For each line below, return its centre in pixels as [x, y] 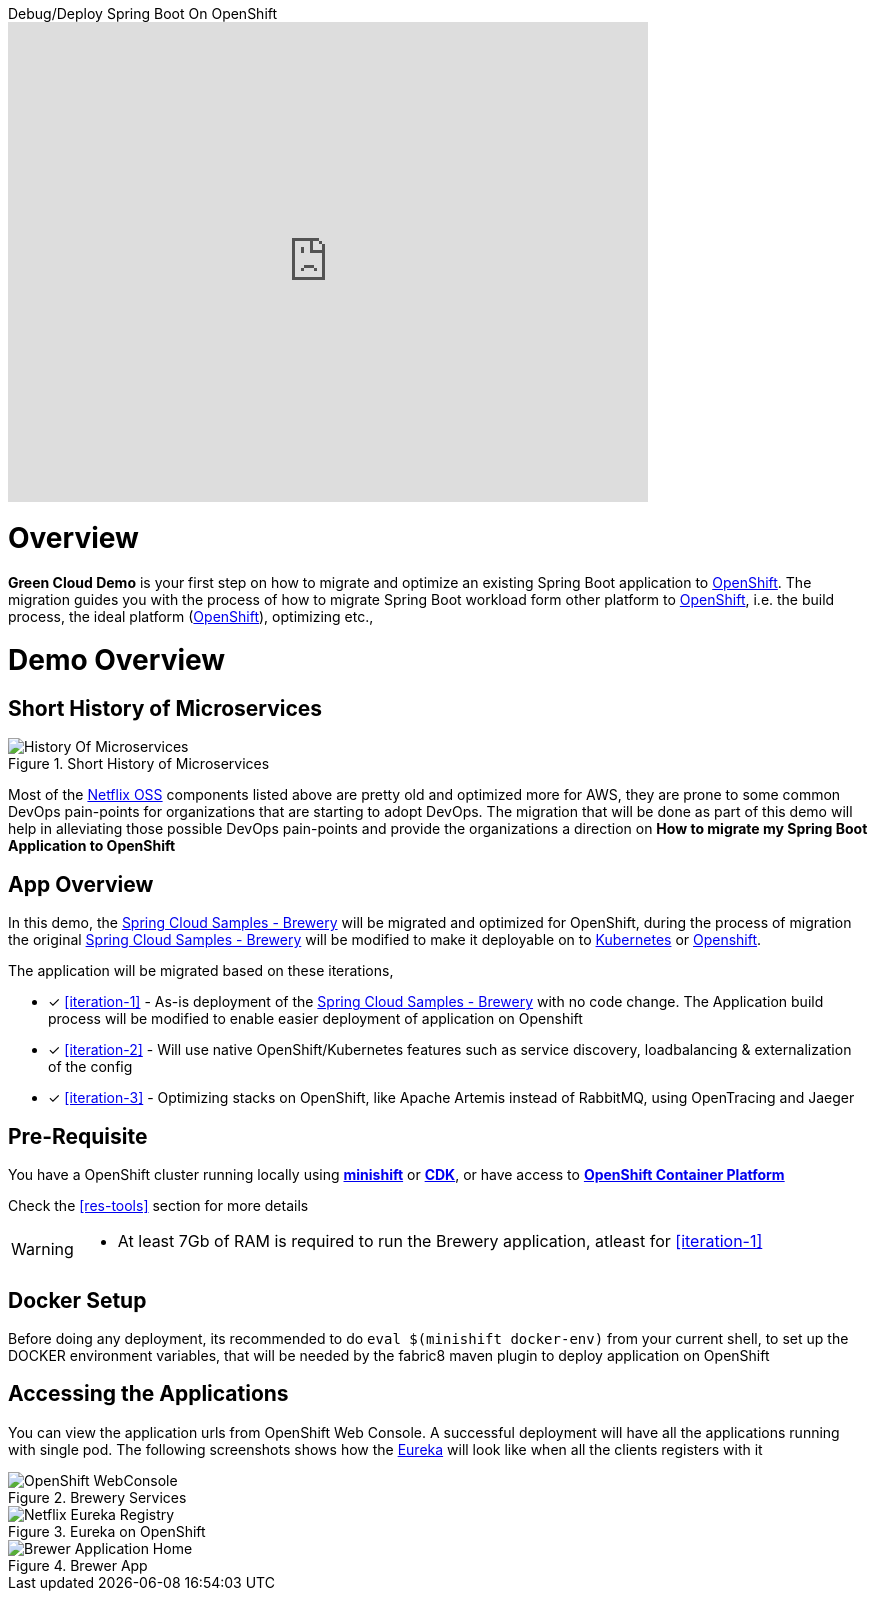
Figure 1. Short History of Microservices [139, 764]
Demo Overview [117, 660]
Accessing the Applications [148, 1394]
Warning [42, 1249]
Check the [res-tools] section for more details [158, 1206]
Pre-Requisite [78, 1136]
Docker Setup [77, 1300]
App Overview [81, 884]
